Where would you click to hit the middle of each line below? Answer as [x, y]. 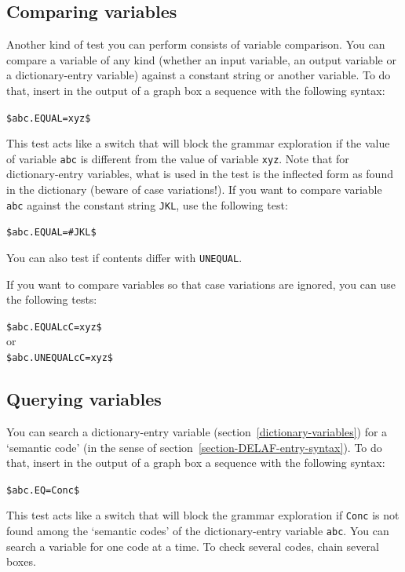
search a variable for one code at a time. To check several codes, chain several [193, 546]
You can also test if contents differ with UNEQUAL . [124, 257]
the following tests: [52, 299]
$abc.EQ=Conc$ [43, 490]
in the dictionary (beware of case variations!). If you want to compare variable [194, 189]
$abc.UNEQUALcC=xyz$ [60, 358]
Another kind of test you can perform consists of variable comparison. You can [196, 44]
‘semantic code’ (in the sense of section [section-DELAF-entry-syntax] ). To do [194, 447]
